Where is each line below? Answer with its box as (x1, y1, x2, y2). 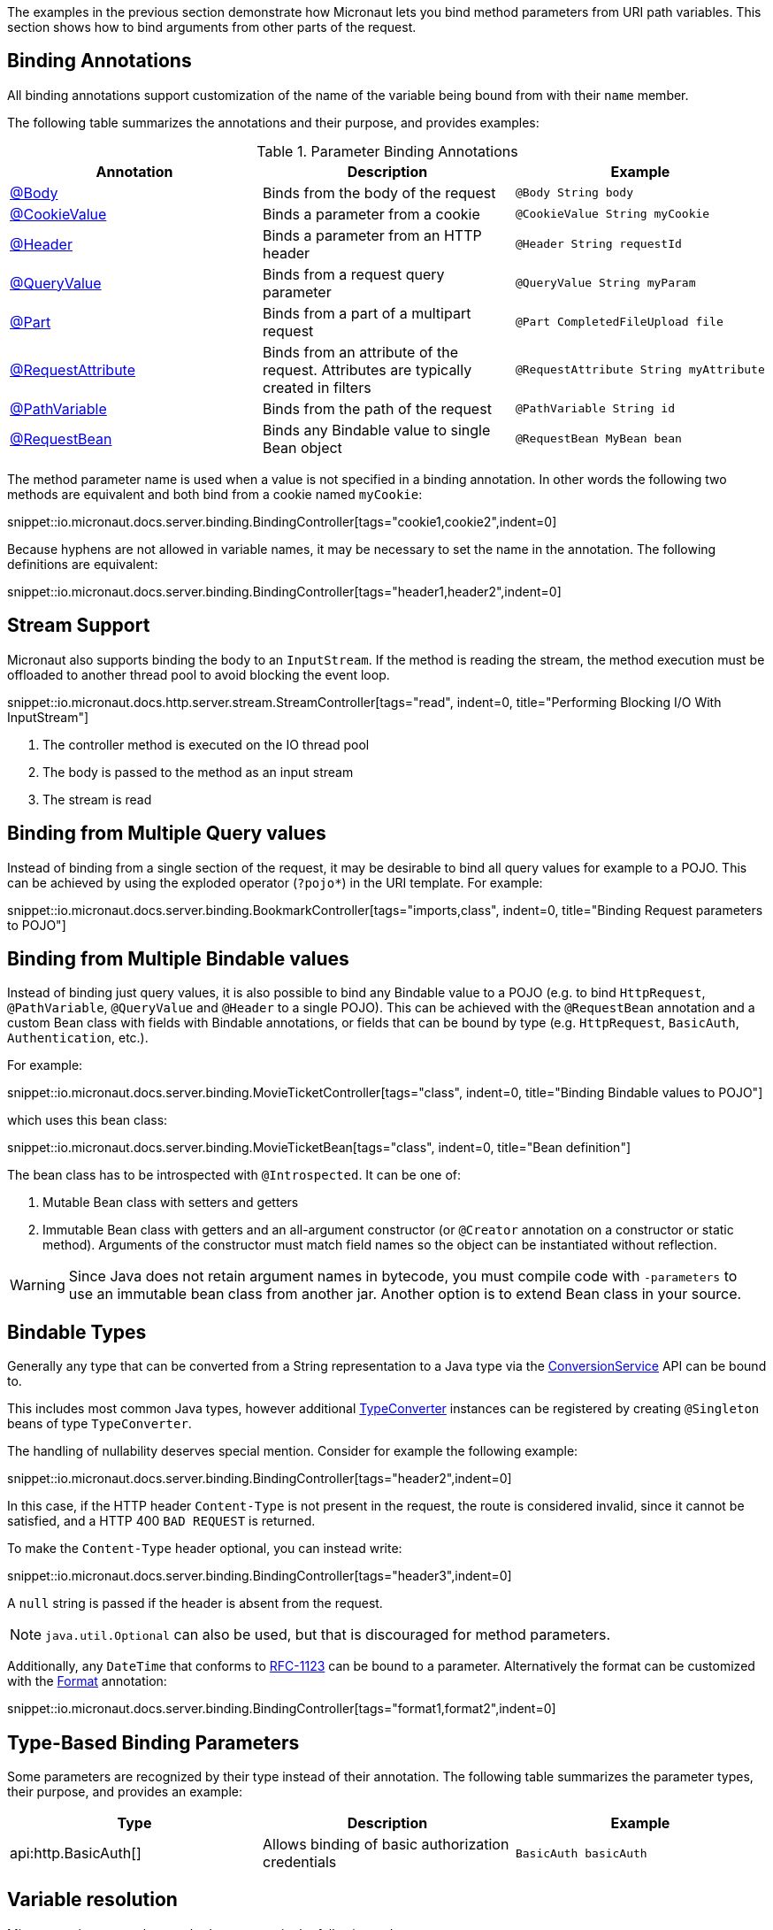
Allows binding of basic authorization (262, 1835, 509, 1854)
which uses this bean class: (7, 1112, 168, 1128)
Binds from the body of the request (262, 183, 496, 202)
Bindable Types (7, 1320, 147, 1343)
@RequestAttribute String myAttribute (515, 363, 765, 377)
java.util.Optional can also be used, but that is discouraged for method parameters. (45, 1626, 611, 1644)
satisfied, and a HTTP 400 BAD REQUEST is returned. (7, 1513, 316, 1529)
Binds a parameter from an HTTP (262, 226, 482, 244)
